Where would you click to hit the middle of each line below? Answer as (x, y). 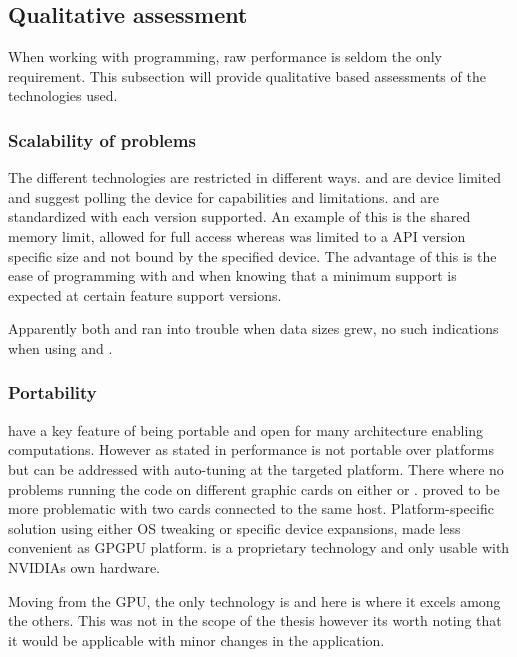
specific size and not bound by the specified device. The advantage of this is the (252, 255)
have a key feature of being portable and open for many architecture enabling (246, 429)
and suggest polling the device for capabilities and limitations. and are (223, 196)
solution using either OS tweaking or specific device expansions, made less (234, 527)
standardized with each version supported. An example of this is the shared (239, 216)
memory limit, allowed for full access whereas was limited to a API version (237, 235)
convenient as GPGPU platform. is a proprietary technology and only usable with (259, 547)
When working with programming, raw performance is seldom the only (225, 56)
